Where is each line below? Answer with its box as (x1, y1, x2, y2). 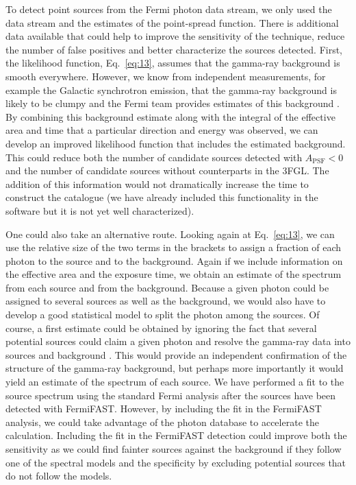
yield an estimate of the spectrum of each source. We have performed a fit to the (5, 375, 344, 389)
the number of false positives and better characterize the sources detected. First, (5, 42, 343, 56)
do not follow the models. (5, 469, 112, 483)
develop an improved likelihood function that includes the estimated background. (5, 136, 346, 150)
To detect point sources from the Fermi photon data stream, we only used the (5, 2, 332, 16)
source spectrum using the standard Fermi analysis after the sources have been (5, 388, 336, 402)
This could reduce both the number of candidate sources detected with (5, 150, 303, 164)
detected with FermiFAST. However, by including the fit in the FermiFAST (5, 401, 322, 416)
